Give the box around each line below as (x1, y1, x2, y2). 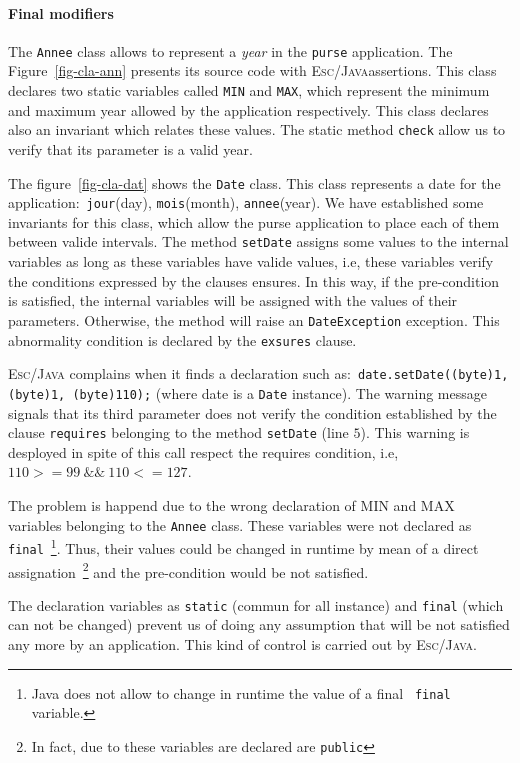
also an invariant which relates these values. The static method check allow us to (8, 119, 506, 140)
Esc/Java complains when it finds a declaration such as (8, 363, 348, 384)
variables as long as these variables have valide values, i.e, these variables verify (8, 251, 494, 272)
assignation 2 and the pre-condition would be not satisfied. (8, 558, 369, 582)
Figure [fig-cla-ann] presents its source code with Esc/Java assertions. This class (8, 60, 497, 81)
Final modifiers (8, 2, 114, 23)
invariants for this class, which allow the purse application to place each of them (8, 211, 500, 232)
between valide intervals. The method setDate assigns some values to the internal (8, 231, 509, 252)
